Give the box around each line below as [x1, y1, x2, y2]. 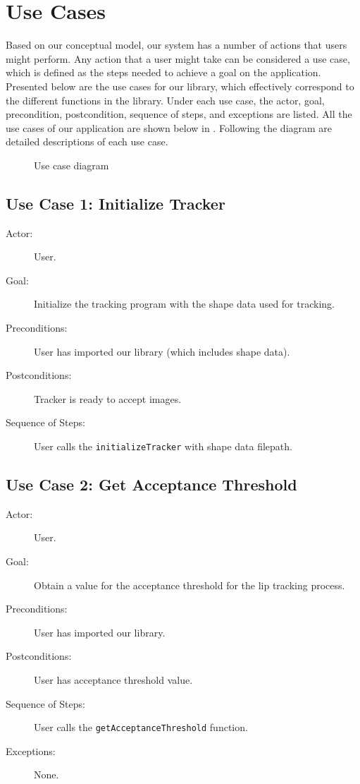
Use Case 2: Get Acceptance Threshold [6, 474, 297, 495]
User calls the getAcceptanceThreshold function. [34, 720, 248, 735]
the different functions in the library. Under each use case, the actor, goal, [6, 92, 325, 107]
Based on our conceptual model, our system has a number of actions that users [6, 37, 347, 52]
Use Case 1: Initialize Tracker [6, 192, 225, 214]
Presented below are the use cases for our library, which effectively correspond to [6, 78, 354, 93]
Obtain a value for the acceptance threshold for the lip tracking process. [34, 577, 345, 592]
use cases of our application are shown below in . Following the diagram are [6, 120, 333, 135]
